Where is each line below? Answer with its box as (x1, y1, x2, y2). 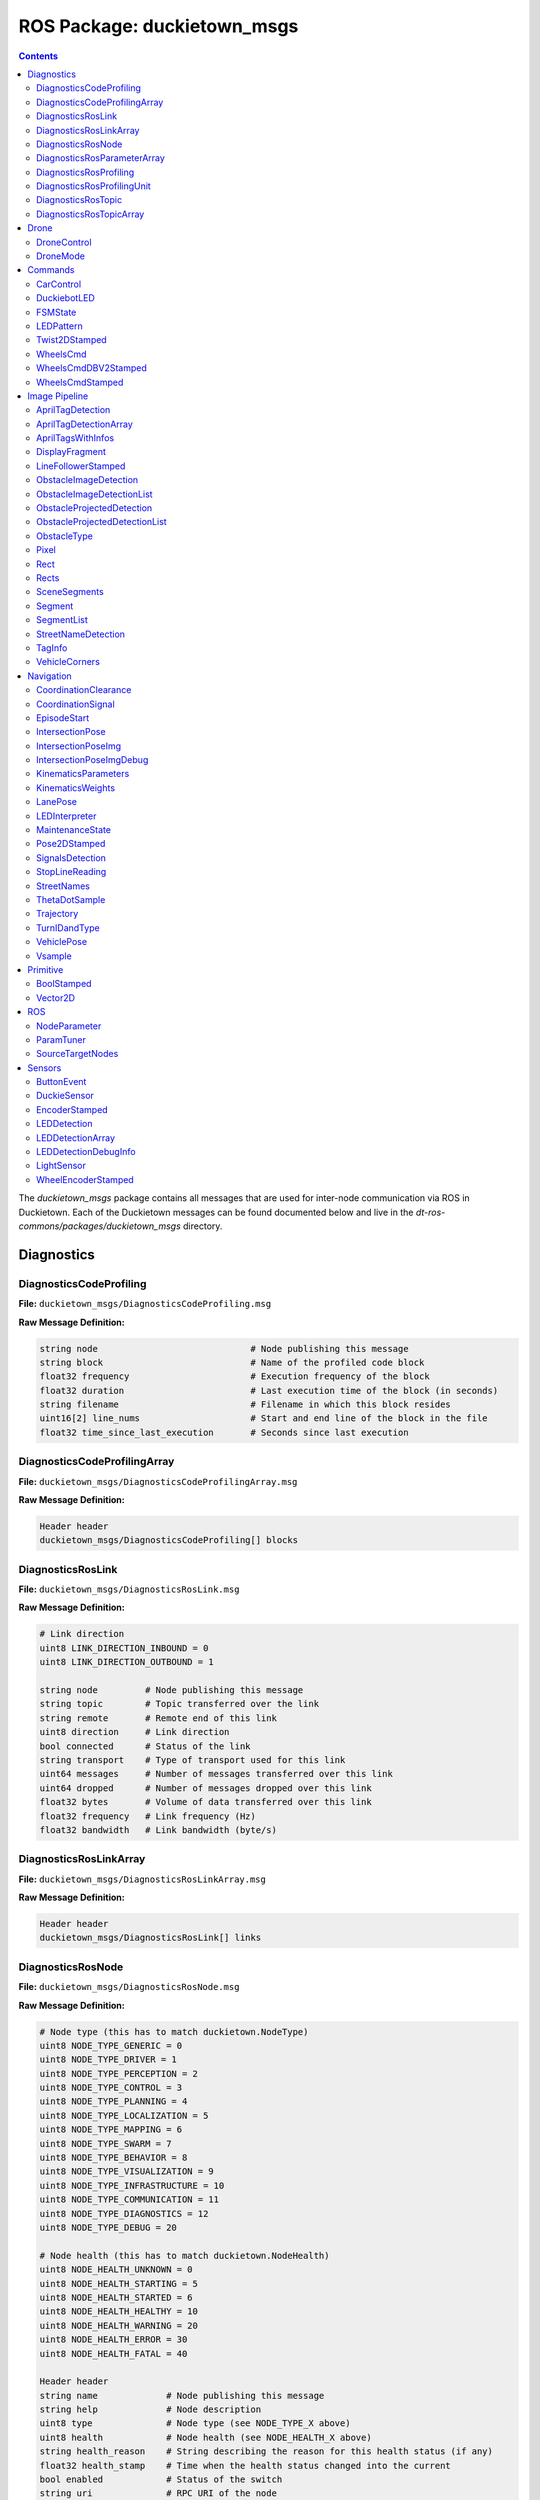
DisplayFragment (36, 446, 107, 458)
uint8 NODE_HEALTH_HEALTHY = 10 (39, 2306, 199, 2317)
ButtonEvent (36, 1076, 87, 1088)
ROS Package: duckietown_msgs (18, 15, 299, 37)
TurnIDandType (36, 921, 100, 934)
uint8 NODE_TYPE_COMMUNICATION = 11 (39, 2194, 220, 2205)
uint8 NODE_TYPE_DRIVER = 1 (39, 2054, 177, 2065)
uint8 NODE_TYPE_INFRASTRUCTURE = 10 (39, 2180, 225, 2191)
